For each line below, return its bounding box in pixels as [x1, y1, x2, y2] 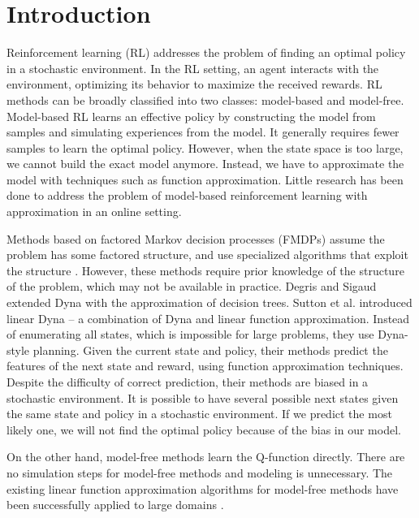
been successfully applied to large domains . [6, 496, 224, 513]
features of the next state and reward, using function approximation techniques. [6, 357, 404, 374]
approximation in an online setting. [6, 203, 182, 220]
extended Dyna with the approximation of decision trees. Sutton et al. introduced [6, 294, 413, 311]
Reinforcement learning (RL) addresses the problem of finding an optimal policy [6, 44, 406, 61]
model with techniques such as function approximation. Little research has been [6, 171, 404, 188]
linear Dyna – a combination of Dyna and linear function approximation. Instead [6, 309, 410, 326]
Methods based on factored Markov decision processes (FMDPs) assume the [6, 230, 385, 247]
